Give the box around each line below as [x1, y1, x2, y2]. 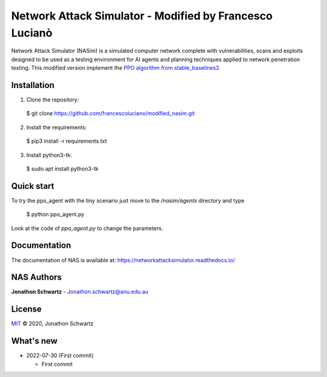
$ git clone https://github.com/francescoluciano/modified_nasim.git [26, 110, 195, 117]
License [11, 304, 42, 314]
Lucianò [11, 26, 53, 39]
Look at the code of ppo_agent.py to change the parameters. [11, 225, 163, 232]
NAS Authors [11, 272, 62, 282]
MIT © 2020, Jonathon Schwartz [11, 320, 94, 327]
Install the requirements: [26, 123, 87, 131]
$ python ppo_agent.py [26, 211, 85, 218]
